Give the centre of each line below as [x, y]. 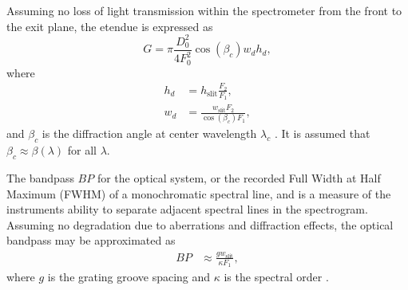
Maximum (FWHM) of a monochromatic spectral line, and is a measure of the [199, 193]
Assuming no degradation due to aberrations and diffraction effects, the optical [200, 224]
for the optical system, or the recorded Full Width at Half [239, 178]
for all [82, 150]
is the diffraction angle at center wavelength [149, 133]
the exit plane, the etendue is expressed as [110, 26]
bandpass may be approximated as [91, 240]
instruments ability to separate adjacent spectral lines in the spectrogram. [187, 209]
